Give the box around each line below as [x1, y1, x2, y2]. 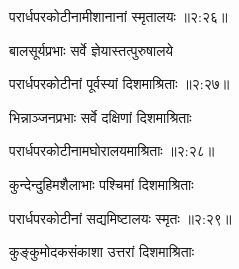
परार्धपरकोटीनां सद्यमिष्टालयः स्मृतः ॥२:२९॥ [9, 207, 232, 228]
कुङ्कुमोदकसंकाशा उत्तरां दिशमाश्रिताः [9, 241, 195, 262]
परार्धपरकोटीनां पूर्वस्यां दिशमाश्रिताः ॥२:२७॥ [9, 73, 230, 94]
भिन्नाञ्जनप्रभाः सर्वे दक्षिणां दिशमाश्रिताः [9, 106, 192, 127]
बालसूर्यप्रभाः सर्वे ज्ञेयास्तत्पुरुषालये [9, 39, 174, 60]
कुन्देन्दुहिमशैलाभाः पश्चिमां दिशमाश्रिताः [9, 173, 194, 194]
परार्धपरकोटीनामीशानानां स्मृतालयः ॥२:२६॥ [9, 6, 228, 26]
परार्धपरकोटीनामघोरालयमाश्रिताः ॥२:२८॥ [9, 140, 215, 161]
